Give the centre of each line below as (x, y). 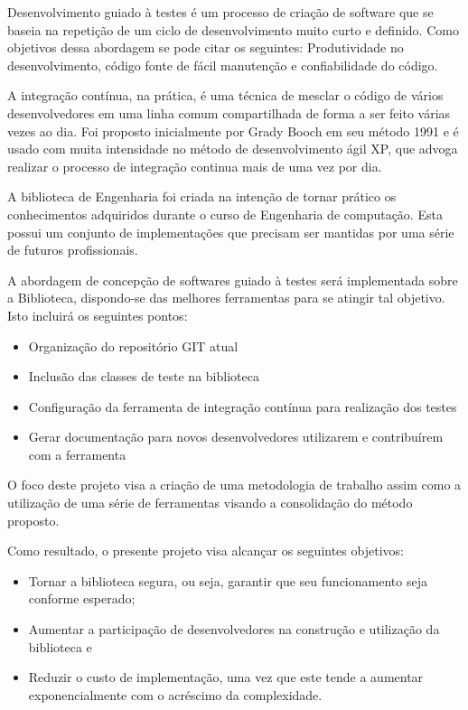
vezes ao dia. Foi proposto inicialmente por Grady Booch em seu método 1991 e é (233, 131)
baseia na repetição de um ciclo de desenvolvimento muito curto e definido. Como (233, 29)
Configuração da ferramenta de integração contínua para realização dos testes (243, 406)
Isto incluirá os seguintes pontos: (98, 315)
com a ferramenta (77, 454)
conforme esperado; (82, 598)
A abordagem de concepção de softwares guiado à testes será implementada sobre (233, 280)
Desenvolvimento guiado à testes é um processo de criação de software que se (220, 12)
